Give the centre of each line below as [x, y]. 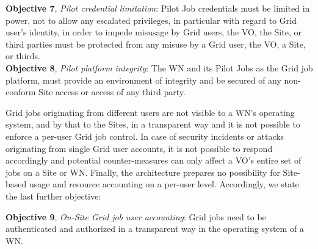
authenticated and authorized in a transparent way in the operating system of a [155, 229]
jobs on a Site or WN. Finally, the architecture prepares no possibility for [143, 172]
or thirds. [23, 56]
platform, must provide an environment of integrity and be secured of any [143, 80]
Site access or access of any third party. [112, 92]
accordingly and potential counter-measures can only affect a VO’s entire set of [154, 160]
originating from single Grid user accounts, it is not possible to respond [139, 148]
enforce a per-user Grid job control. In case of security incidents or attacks [145, 136]
